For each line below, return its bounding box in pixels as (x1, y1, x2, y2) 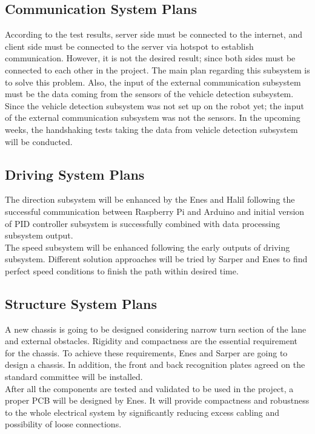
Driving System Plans (5, 164, 145, 183)
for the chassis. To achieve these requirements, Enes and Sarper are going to (5, 346, 288, 359)
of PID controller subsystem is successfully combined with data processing (5, 217, 280, 229)
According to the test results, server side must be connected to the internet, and (5, 28, 302, 41)
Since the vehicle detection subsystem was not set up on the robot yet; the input (5, 99, 304, 112)
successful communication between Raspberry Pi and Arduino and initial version (5, 205, 305, 217)
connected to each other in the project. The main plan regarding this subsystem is (5, 63, 310, 76)
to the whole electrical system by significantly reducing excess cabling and (5, 405, 280, 418)
